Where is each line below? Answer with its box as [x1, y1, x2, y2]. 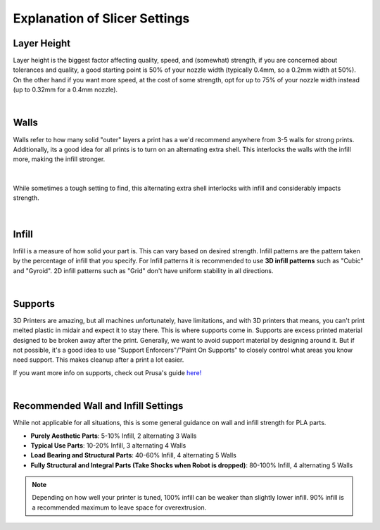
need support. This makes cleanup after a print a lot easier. [13, 355, 184, 364]
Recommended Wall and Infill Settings [13, 400, 184, 412]
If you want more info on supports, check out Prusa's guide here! [13, 368, 202, 377]
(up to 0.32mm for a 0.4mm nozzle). [13, 85, 118, 94]
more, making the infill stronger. [13, 155, 106, 163]
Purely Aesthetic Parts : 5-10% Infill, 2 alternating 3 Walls [30, 431, 197, 440]
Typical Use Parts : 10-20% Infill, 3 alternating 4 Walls [30, 441, 186, 450]
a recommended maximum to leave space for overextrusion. [32, 503, 207, 512]
